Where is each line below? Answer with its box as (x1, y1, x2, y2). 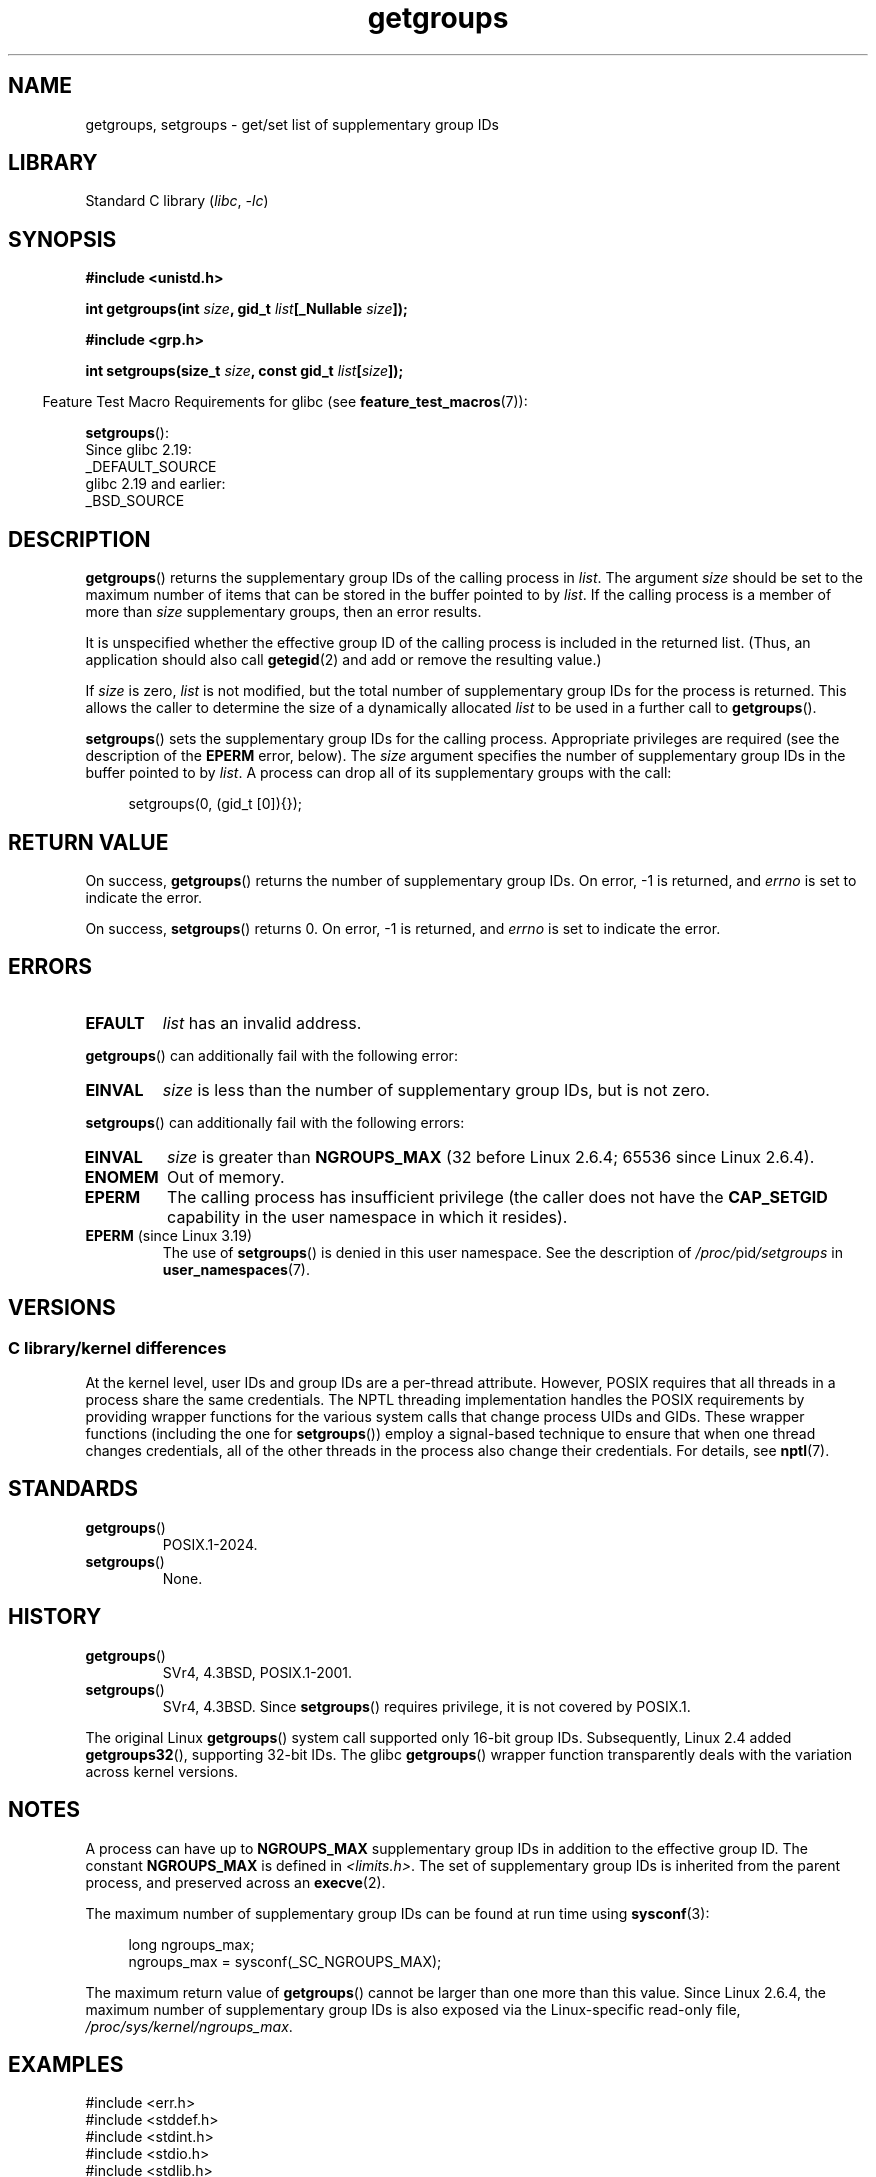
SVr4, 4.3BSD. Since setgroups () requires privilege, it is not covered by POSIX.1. (162, 1697, 691, 1715)
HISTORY (8, 1604, 102, 1630)
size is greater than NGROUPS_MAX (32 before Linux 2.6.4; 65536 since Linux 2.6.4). (167, 1146, 815, 1167)
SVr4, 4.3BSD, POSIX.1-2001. (162, 1663, 353, 1681)
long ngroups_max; (128, 1935, 255, 1953)
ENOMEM (84, 1166, 159, 1187)
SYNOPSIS (8, 226, 117, 252)
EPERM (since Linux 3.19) (85, 1226, 252, 1244)
